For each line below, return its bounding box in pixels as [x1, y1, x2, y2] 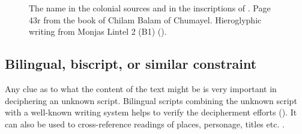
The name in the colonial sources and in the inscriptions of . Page [29, 2, 271, 14]
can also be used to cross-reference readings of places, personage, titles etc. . [5, 117, 285, 130]
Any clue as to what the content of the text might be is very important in [5, 82, 277, 95]
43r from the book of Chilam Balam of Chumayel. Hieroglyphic [29, 13, 262, 26]
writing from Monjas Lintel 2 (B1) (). [29, 25, 167, 38]
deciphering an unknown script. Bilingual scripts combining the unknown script [5, 94, 297, 106]
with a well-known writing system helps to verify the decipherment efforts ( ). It [5, 106, 297, 118]
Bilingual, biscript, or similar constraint [5, 54, 257, 73]
